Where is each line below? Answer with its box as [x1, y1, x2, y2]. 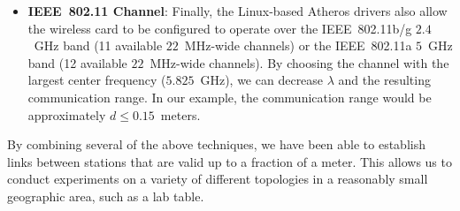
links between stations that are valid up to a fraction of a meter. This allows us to [7, 152, 452, 170]
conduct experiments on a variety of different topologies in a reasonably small [7, 170, 428, 188]
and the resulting [338, 71, 431, 89]
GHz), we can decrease [200, 71, 324, 89]
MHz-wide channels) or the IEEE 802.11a [184, 36, 412, 55]
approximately [27, 105, 106, 124]
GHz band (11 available [34, 36, 163, 55]
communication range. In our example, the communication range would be [27, 87, 432, 106]
